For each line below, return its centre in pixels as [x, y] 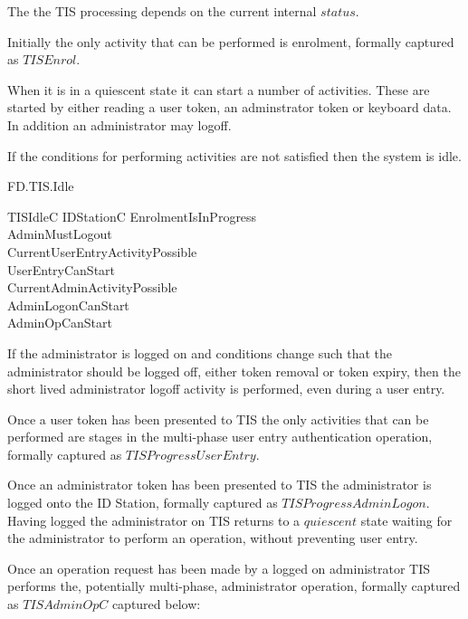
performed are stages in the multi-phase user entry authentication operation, [220, 437]
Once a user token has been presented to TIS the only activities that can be [218, 419]
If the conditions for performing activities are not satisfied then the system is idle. [234, 155]
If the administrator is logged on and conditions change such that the [200, 352]
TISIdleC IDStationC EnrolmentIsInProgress [132, 216]
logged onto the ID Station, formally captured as [143, 503]
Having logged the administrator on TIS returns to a [154, 520]
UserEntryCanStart [62, 269]
